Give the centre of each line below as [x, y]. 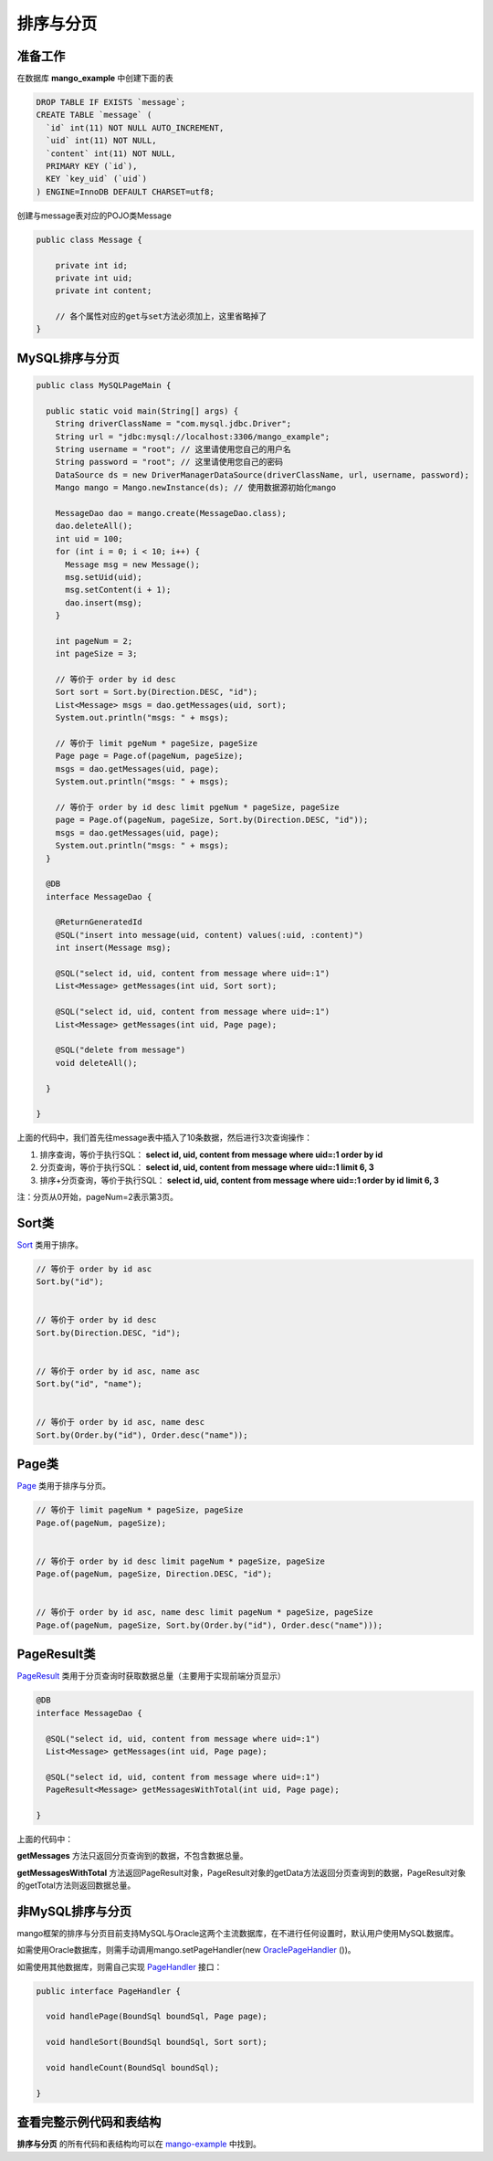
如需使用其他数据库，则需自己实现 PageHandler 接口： [120, 1966]
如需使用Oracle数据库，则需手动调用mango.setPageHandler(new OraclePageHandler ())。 [186, 1950]
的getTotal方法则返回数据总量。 [76, 1885]
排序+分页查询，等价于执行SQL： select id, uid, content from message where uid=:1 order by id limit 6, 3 [240, 1180]
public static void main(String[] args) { [142, 411]
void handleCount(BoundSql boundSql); [132, 2068]
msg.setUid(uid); [104, 577]
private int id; [91, 265]
